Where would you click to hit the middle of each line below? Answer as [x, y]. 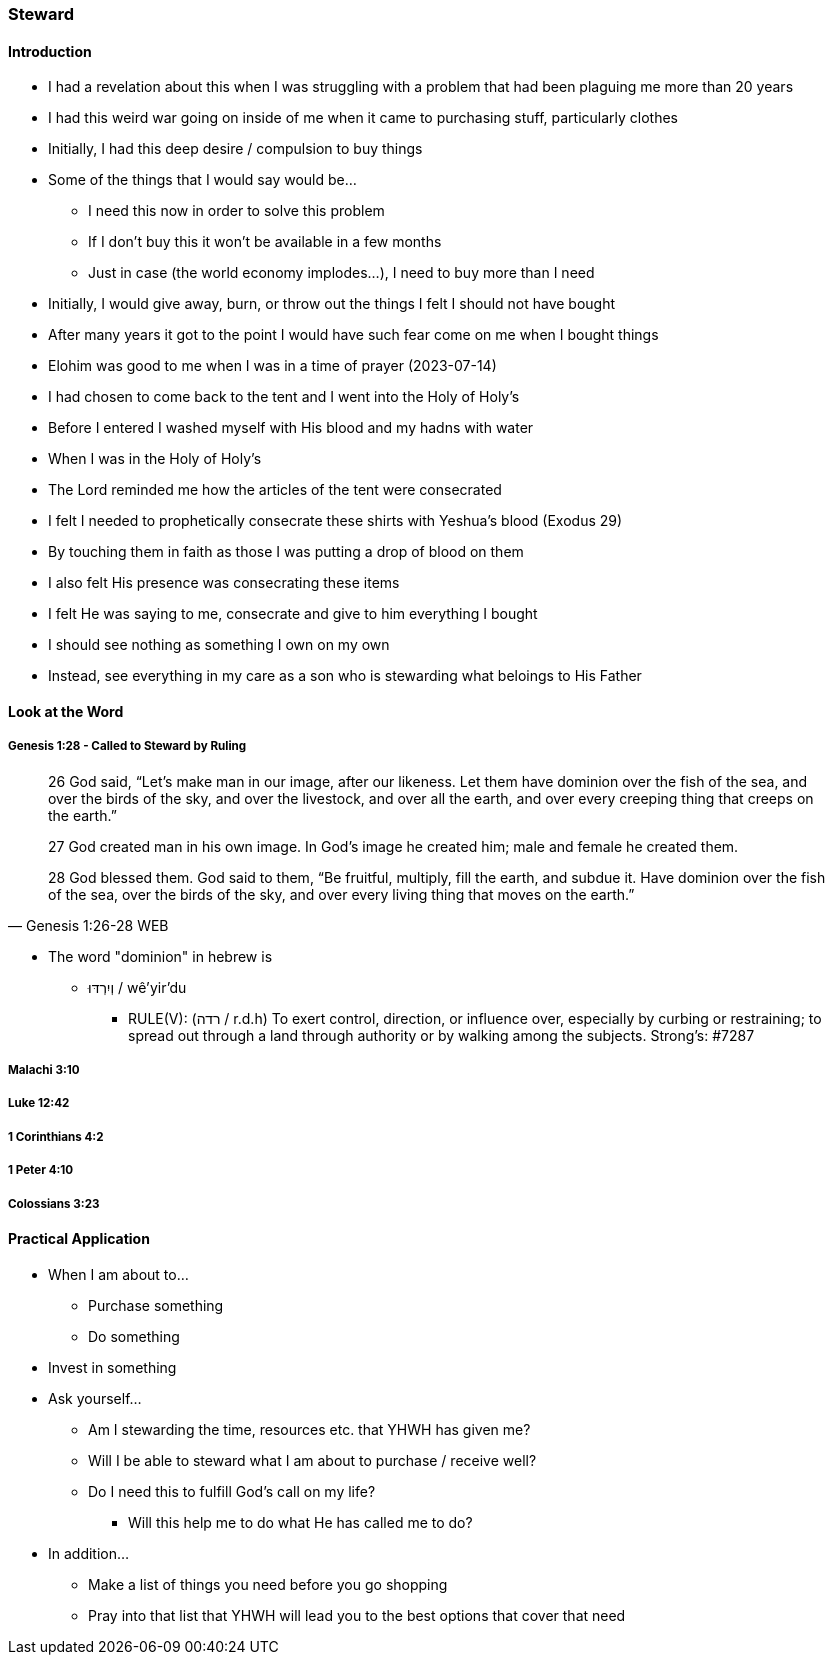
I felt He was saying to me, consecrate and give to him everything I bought [293, 614]
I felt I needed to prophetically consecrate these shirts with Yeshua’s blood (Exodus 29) [335, 521]
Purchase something [156, 1305]
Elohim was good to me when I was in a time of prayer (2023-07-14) [272, 366]
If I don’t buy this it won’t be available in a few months [265, 242]
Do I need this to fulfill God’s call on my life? [232, 1491]
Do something [134, 1336]
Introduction [50, 51]
